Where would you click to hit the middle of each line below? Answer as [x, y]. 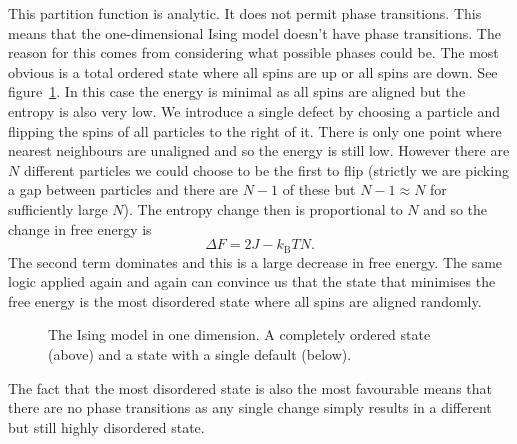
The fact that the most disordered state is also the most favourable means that [250, 387]
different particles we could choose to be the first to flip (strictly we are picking [266, 169]
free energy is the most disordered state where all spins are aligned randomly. [245, 300]
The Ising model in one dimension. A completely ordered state [239, 334]
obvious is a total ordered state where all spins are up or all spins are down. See [253, 71]
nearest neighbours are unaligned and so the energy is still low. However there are [259, 150]
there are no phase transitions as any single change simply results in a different [250, 407]
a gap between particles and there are [123, 189]
